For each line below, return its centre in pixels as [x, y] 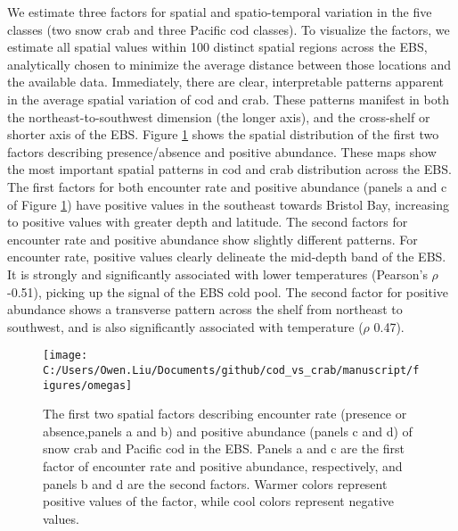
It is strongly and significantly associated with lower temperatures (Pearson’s [217, 274]
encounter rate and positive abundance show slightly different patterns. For [213, 239]
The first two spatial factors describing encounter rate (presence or [225, 414]
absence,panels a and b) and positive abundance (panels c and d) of [228, 431]
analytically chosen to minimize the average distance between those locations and [229, 64]
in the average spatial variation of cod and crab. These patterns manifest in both [228, 99]
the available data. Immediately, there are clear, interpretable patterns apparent [225, 82]
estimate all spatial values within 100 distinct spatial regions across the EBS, [217, 47]
